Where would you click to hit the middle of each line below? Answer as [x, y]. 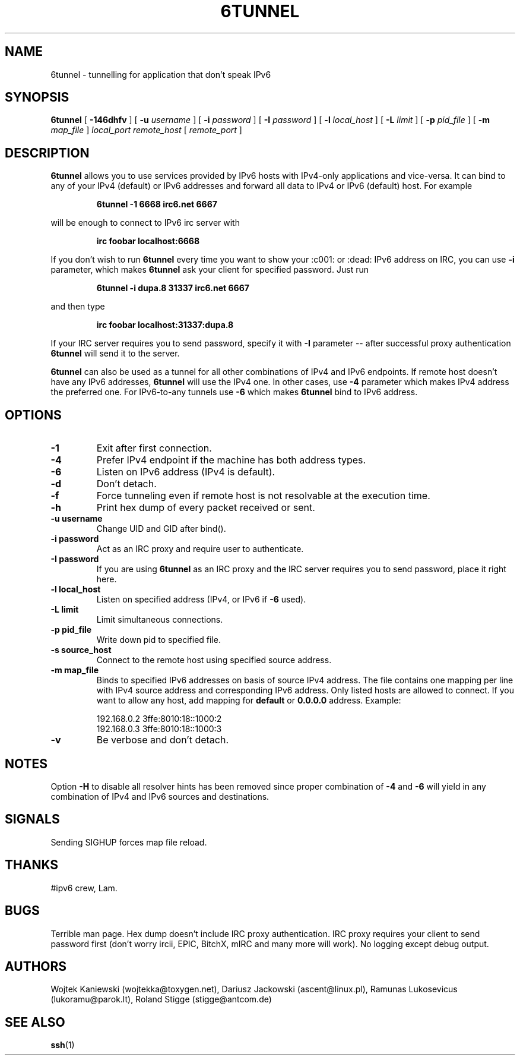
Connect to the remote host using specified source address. [214, 660]
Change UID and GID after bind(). [161, 529]
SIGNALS [32, 819]
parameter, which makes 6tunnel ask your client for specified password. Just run [210, 270]
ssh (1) [63, 1045]
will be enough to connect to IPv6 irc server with [145, 223]
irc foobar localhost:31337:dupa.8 [165, 325]
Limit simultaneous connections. [160, 620]
